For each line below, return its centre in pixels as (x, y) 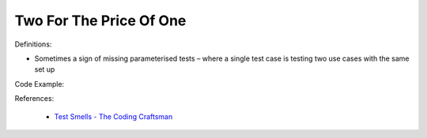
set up (45, 69)
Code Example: (40, 84)
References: (34, 99)
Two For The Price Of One (100, 21)
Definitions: (33, 44)
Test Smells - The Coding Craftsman (113, 116)
